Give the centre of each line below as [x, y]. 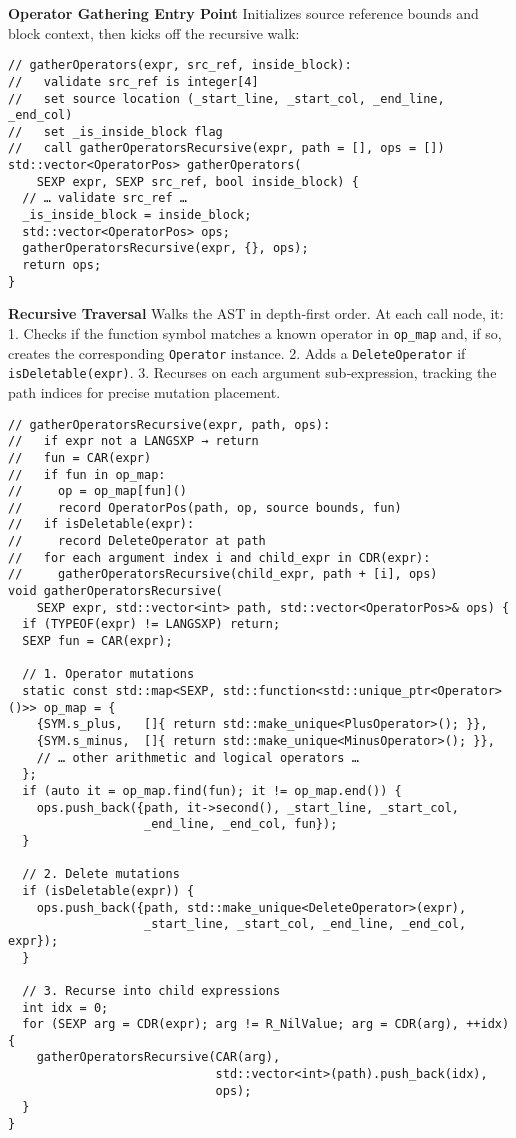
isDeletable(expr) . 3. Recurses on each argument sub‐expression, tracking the [252, 372]
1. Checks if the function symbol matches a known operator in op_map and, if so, [255, 332]
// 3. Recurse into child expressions [151, 990]
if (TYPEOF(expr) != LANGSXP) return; [151, 624]
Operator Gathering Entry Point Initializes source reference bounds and [243, 13]
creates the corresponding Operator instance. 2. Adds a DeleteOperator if [237, 352]
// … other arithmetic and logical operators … [197, 757]
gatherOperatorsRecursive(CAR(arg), [158, 1057]
